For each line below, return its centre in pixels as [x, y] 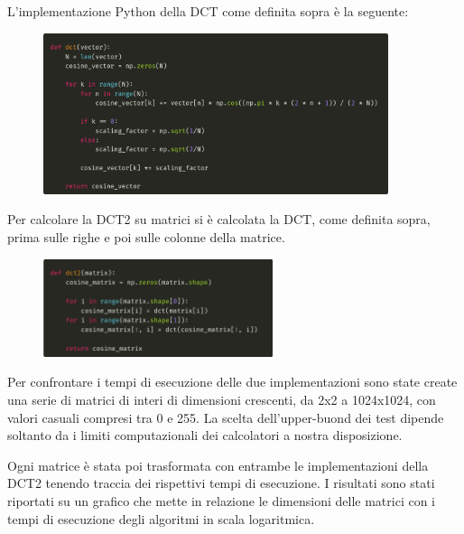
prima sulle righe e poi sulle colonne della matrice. [146, 236]
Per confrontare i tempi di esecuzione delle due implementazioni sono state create [232, 382]
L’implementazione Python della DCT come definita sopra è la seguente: [208, 11]
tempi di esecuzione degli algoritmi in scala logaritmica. [161, 518]
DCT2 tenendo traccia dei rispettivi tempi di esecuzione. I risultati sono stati [221, 483]
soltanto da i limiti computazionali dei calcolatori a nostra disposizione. [205, 435]
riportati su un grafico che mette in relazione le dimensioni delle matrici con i [221, 500]
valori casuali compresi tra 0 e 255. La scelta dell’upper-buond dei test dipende [226, 417]
